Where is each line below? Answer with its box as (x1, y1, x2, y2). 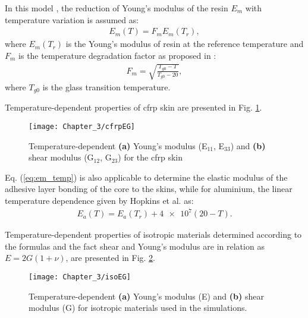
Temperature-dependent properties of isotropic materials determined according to (5, 228, 302, 241)
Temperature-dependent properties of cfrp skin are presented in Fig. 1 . (5, 101, 262, 114)
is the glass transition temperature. (42, 80, 171, 93)
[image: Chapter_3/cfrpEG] (29, 122, 135, 131)
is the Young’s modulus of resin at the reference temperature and (65, 37, 304, 50)
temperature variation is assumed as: (5, 13, 139, 26)
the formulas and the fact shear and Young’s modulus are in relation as (5, 240, 265, 252)
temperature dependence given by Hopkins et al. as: (5, 194, 194, 207)
